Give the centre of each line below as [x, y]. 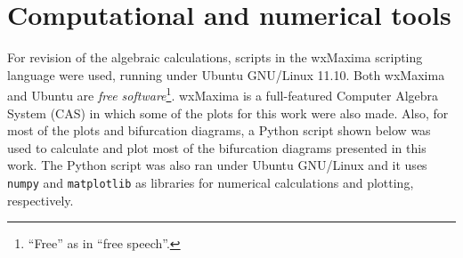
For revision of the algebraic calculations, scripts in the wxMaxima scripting [215, 57]
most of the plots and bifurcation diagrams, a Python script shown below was [219, 130]
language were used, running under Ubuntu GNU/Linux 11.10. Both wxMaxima [226, 74]
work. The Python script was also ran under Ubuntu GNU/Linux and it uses [217, 165]
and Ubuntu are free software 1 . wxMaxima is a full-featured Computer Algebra [223, 94]
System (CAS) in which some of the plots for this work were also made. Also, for [228, 113]
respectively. [41, 200]
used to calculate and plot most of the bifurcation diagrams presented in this [217, 147]
